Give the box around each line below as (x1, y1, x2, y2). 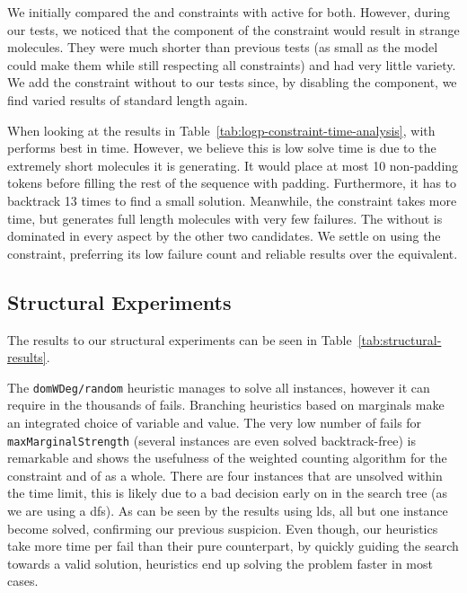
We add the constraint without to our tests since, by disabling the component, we (7, 73, 457, 92)
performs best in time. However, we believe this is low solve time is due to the (7, 138, 436, 157)
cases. (7, 571, 39, 590)
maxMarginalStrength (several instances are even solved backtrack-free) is (7, 430, 417, 449)
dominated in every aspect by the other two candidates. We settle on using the (7, 226, 441, 245)
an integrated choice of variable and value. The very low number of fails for (7, 412, 422, 431)
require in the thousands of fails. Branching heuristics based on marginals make (7, 395, 445, 414)
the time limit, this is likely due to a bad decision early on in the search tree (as (7, 483, 448, 502)
